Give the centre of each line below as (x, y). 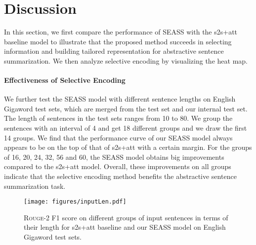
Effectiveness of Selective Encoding (65, 80)
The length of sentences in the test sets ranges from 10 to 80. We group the (118, 118)
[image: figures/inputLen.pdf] (75, 202)
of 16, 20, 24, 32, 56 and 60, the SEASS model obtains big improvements (114, 157)
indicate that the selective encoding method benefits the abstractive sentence (120, 176)
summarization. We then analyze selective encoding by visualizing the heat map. (126, 60)
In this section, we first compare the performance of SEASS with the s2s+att (121, 32)
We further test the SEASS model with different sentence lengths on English (120, 99)
